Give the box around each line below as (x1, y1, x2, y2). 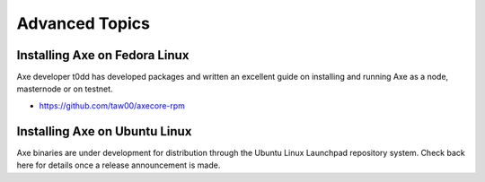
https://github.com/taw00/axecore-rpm (39, 100, 186, 111)
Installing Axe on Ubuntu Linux (16, 124, 192, 139)
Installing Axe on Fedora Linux (16, 48, 190, 63)
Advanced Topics (16, 13, 150, 33)
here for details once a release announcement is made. (16, 160, 221, 170)
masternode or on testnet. (16, 83, 113, 94)
